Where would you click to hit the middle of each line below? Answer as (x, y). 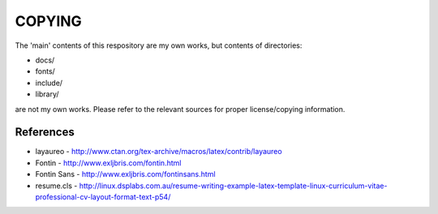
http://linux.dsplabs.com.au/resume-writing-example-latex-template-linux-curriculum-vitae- (233, 186)
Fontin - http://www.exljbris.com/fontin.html (108, 163)
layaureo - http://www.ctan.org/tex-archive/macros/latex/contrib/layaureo (159, 152)
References (45, 133)
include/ (49, 83)
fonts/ (45, 71)
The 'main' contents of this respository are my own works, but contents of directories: (159, 45)
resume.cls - (56, 186)
